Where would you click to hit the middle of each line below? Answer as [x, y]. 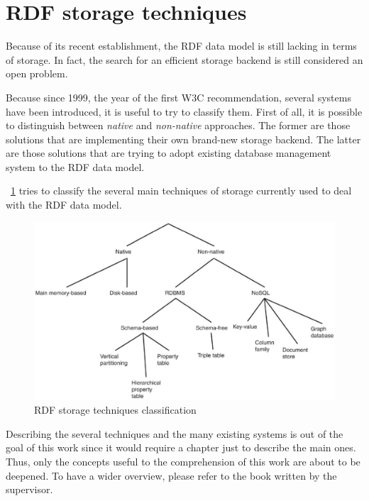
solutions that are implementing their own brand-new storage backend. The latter [183, 139]
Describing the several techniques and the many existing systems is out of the [175, 433]
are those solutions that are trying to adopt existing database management [169, 153]
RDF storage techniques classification [115, 410]
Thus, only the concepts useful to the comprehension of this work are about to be [183, 461]
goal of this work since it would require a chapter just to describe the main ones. [181, 447]
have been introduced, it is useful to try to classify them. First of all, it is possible [184, 111]
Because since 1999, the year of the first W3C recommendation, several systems [178, 97]
